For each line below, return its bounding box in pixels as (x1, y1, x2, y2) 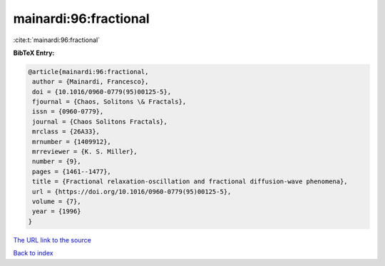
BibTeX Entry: (13, 48, 55, 57)
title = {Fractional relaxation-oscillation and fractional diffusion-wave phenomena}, (32, 178, 349, 185)
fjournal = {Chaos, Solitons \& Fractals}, (32, 98, 187, 106)
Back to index (13, 249, 53, 257)
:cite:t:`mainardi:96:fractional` (13, 36, 100, 44)
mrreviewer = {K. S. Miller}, (32, 148, 138, 156)
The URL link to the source (13, 235, 92, 244)
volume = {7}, (32, 198, 81, 205)
